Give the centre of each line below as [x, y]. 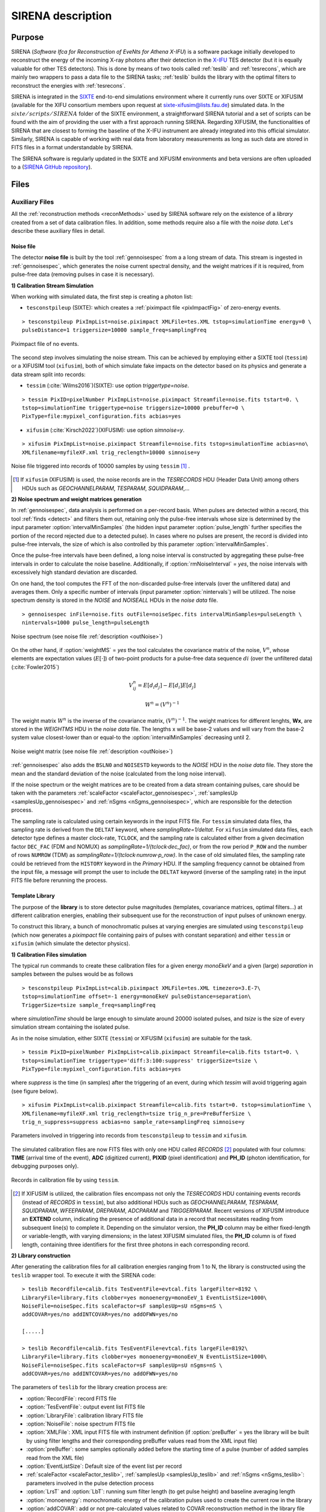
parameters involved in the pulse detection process [90, 1483]
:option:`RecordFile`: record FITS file [72, 1398]
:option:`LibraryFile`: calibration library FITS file [85, 1415]
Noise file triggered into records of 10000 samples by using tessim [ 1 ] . [101, 466]
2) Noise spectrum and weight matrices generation [76, 500]
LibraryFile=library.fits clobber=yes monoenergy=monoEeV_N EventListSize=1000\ [145, 1357]
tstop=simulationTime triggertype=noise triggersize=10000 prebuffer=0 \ [133, 408]
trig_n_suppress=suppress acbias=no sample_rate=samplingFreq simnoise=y [133, 1122]
